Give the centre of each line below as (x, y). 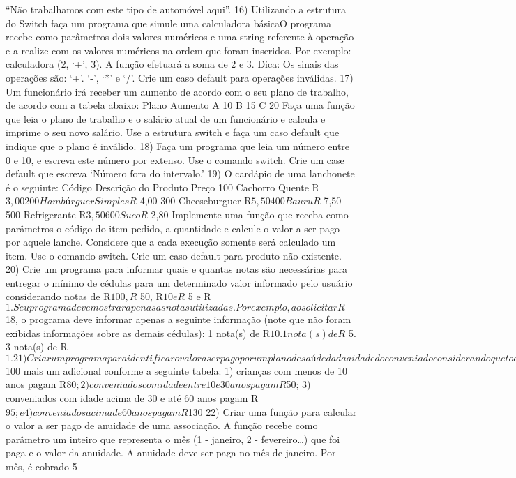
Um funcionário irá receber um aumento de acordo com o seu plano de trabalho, (177, 91)
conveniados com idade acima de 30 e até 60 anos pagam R (132, 398)
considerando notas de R (58, 296)
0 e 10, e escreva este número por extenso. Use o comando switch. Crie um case (175, 159)
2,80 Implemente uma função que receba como (250, 214)
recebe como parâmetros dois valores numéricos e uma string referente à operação (180, 37)
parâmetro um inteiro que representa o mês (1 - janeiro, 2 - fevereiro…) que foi (173, 439)
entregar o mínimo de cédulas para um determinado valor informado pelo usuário (179, 282)
